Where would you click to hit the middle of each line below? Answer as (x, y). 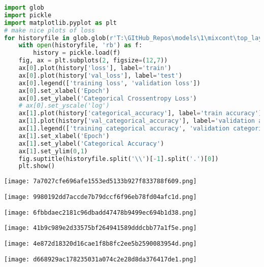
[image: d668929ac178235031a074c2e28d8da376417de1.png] (101, 259)
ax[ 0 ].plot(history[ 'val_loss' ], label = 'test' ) (100, 75)
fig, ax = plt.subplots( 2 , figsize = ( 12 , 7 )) (93, 61)
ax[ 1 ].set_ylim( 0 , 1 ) (53, 151)
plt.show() (37, 166)
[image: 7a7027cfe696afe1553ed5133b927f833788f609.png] (101, 181)
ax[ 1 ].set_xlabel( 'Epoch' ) (64, 136)
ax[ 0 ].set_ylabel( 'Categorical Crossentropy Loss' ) (108, 98)
